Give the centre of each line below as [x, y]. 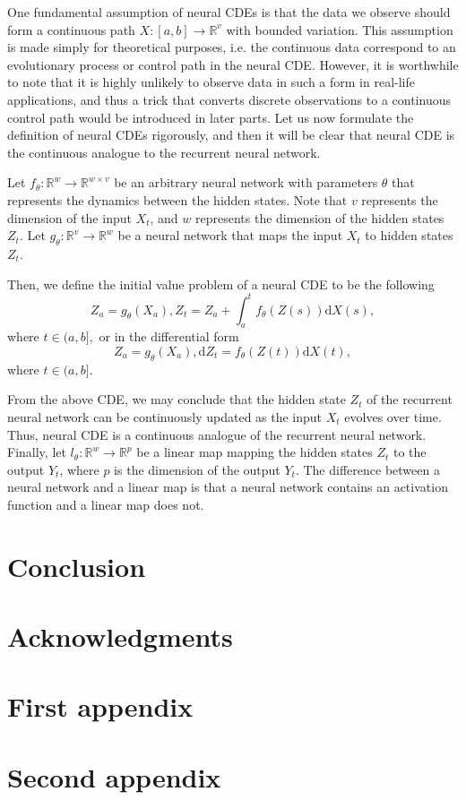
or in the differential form [169, 336]
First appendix [100, 706]
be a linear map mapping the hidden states [255, 452]
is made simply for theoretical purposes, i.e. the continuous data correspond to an [232, 47]
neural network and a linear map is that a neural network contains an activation [228, 487]
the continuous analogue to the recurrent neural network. [164, 152]
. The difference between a [367, 469]
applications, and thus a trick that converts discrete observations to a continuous [229, 99]
